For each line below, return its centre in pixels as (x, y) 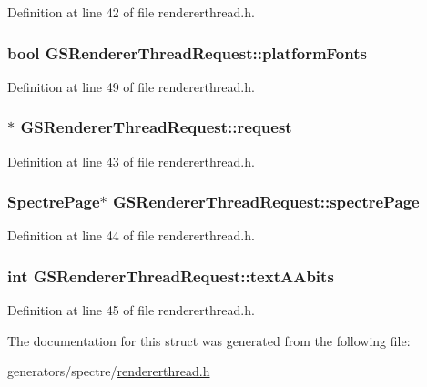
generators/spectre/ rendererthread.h (109, 371)
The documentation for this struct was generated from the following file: (209, 340)
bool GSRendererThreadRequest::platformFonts (187, 52)
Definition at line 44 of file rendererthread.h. (131, 235)
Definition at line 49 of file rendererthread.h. (131, 86)
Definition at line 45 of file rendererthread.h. (131, 310)
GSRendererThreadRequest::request (156, 127)
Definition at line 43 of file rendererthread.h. (131, 161)
